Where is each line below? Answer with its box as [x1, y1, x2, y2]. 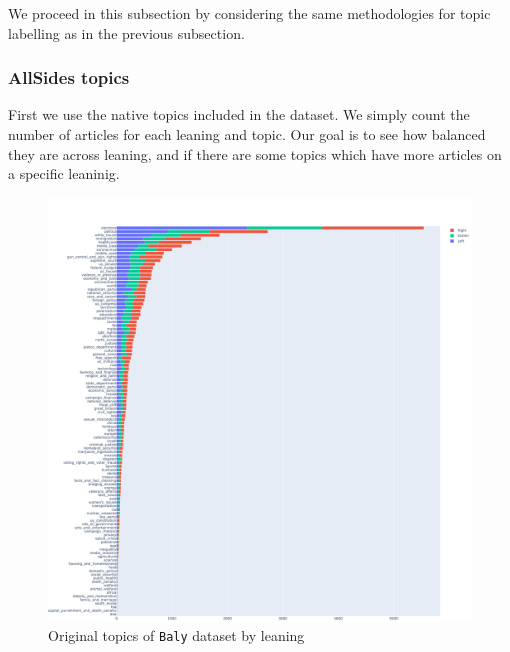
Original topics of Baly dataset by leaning [48, 625, 305, 646]
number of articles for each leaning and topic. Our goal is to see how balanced [8, 124, 486, 144]
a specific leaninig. [8, 163, 120, 184]
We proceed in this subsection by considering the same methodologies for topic [8, 3, 491, 23]
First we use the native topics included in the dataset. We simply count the [8, 104, 470, 125]
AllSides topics [8, 65, 130, 90]
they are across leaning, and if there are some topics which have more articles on [8, 143, 502, 164]
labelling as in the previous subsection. [8, 22, 245, 43]
